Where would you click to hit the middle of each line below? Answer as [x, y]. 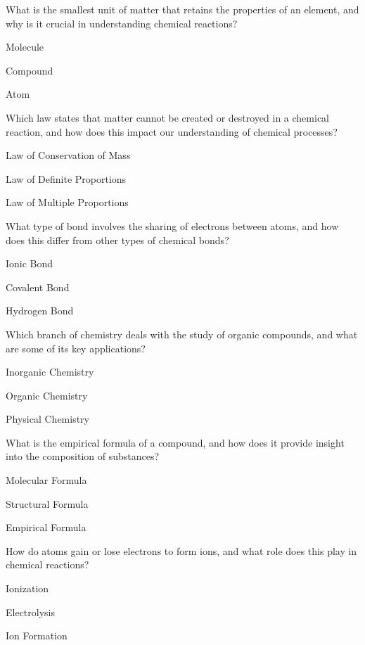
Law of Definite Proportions [66, 178]
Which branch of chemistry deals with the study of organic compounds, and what [182, 334]
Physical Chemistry [47, 419]
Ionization [27, 588]
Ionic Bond [30, 263]
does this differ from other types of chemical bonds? [117, 240]
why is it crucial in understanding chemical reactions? [122, 23]
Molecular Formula [46, 480]
